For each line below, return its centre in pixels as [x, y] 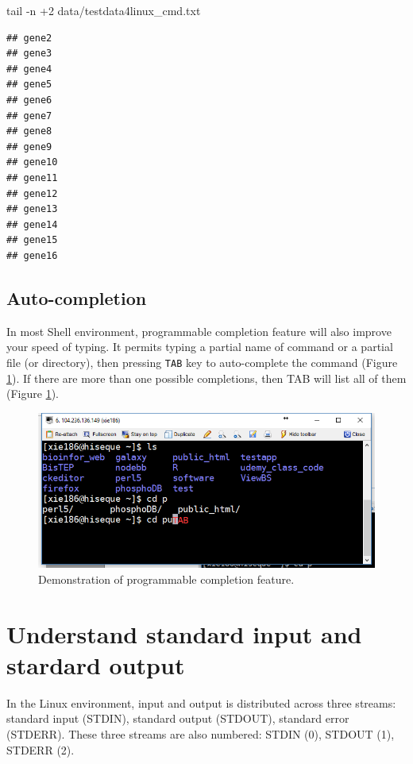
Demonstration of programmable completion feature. [166, 579]
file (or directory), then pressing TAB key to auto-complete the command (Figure [202, 362]
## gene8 [29, 131]
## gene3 [29, 54]
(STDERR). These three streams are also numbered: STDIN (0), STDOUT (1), [201, 734]
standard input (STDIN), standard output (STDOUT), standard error [178, 718]
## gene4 [29, 69]
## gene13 [32, 209]
